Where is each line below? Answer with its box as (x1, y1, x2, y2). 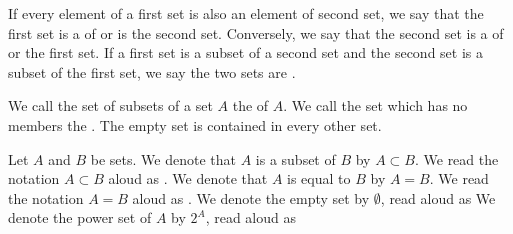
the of (232, 95, 269, 116)
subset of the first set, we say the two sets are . (8, 61, 296, 82)
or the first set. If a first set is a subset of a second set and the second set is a (8, 42, 483, 63)
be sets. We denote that (90, 148, 236, 169)
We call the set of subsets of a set (8, 95, 213, 116)
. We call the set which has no (283, 95, 468, 116)
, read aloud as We (380, 187, 496, 208)
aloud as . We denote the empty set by (132, 187, 370, 208)
